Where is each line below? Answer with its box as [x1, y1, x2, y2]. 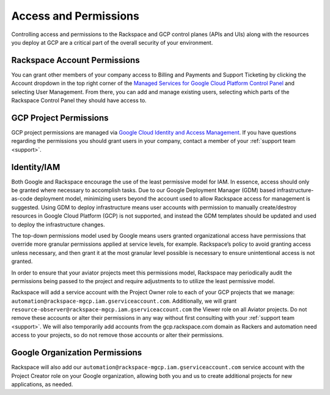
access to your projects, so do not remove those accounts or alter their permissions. [11, 331, 224, 339]
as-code [11, 195, 33, 202]
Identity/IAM [11, 162, 61, 172]
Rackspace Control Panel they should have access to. [11, 97, 147, 104]
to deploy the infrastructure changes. [11, 221, 105, 228]
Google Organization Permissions [11, 347, 142, 358]
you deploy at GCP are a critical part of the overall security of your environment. [11, 39, 213, 46]
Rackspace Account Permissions [11, 55, 140, 65]
